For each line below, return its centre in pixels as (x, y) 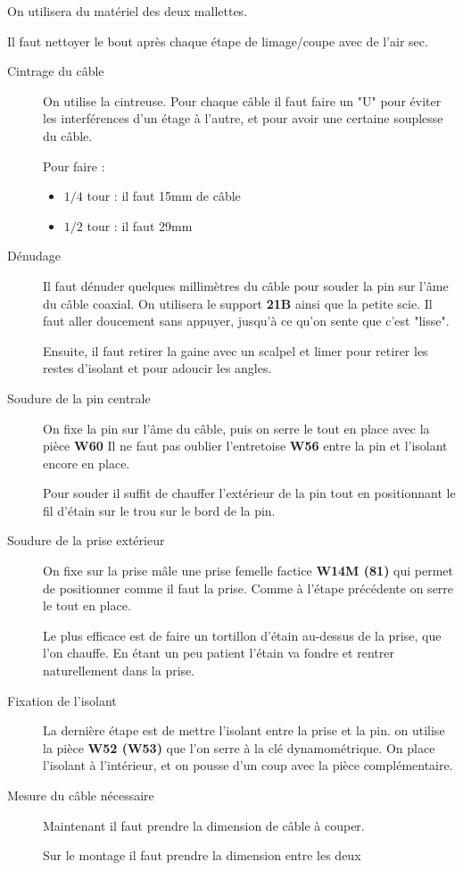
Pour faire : (74, 166)
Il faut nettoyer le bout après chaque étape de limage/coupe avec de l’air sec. (218, 41)
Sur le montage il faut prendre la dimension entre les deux (202, 855)
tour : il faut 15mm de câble (164, 196)
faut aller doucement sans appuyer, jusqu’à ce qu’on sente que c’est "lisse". (246, 321)
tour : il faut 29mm (140, 225)
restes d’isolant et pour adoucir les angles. (157, 368)
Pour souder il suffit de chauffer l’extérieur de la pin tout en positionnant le (249, 493)
